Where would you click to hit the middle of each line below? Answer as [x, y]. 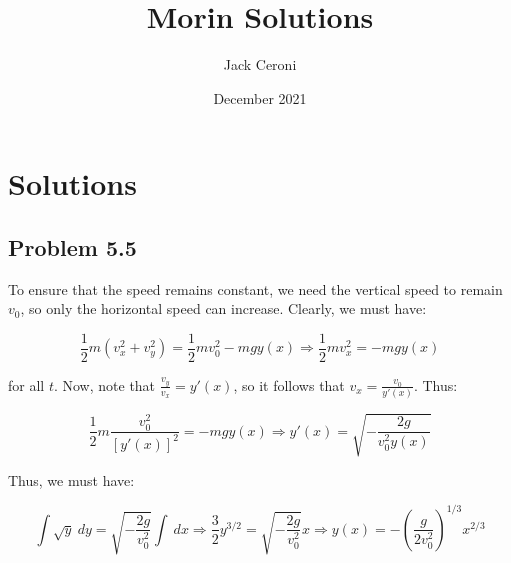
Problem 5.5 [72, 246]
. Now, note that [104, 384]
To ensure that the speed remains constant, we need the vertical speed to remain [255, 288]
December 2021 [260, 97]
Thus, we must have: [71, 479]
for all [26, 384]
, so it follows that [289, 384]
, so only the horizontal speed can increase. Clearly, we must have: [223, 308]
